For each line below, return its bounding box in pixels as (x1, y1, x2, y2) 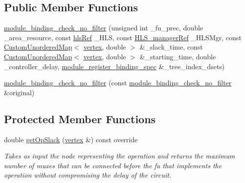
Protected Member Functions (4, 111, 156, 126)
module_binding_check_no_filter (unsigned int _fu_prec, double (4, 23, 203, 33)
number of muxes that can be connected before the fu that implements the (4, 160, 222, 170)
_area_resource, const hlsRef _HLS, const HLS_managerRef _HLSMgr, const (4, 32, 242, 42)
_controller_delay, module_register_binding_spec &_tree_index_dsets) (4, 61, 225, 71)
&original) (4, 87, 35, 97)
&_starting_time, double (139, 51, 216, 61)
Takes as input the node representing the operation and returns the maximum (4, 151, 235, 161)
